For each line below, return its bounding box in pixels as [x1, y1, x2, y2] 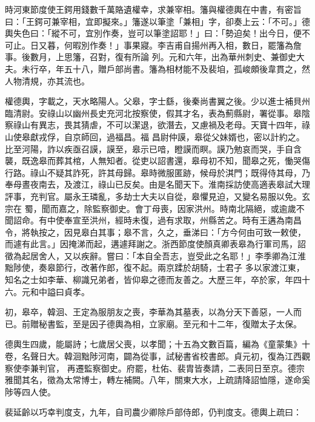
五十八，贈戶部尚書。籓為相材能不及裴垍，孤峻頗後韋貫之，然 [64, 62, 310, 75]
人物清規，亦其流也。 [5, 74, 90, 87]
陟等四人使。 [5, 385, 56, 398]
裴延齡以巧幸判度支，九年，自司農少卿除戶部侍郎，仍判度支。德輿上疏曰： [5, 406, 302, 418]
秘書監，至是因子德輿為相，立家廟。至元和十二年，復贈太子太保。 [38, 317, 302, 330]
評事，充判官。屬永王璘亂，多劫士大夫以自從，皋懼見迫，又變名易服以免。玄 [5, 189, 310, 202]
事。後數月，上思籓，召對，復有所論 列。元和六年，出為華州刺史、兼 [5, 50, 279, 63]
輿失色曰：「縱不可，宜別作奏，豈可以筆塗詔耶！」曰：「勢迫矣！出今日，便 [5, 27, 302, 39]
